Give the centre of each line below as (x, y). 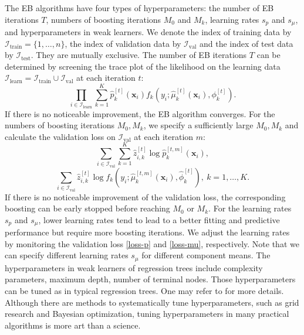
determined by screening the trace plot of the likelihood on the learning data (143, 66)
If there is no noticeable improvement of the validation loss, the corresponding (145, 196)
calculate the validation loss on (60, 136)
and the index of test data (246, 43)
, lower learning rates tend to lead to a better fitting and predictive (159, 219)
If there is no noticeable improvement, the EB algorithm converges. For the (140, 113)
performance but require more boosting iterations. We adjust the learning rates (147, 232)
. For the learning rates (250, 208)
